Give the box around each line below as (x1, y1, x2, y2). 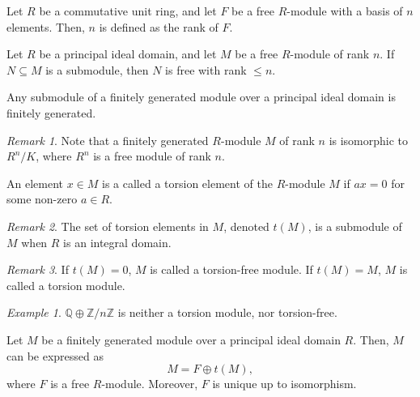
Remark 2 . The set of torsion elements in (6, 217, 209, 234)
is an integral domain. (63, 233, 172, 250)
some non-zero (6, 190, 78, 207)
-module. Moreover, (101, 375, 198, 392)
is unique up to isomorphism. (212, 375, 357, 392)
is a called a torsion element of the (102, 174, 273, 191)
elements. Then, (6, 18, 85, 35)
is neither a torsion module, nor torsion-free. (117, 304, 337, 321)
